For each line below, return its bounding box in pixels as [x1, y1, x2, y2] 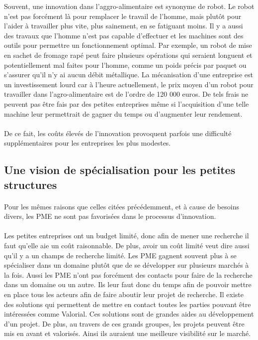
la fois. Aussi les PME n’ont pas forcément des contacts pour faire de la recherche [4, 269, 253, 280]
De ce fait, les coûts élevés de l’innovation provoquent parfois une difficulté [4, 128, 232, 138]
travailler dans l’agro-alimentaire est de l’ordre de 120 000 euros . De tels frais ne [4, 89, 249, 99]
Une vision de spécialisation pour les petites [4, 162, 236, 177]
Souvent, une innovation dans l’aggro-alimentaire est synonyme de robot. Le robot [4, 1, 255, 11]
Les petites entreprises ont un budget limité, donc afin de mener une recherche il [4, 230, 249, 241]
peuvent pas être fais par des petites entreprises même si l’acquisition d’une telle [4, 98, 249, 109]
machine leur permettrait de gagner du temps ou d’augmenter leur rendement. [4, 108, 243, 119]
